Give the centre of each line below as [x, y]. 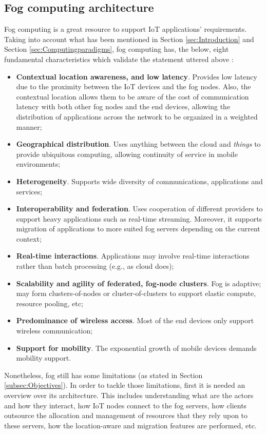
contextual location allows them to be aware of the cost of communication [132, 96]
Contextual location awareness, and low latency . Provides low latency [137, 76]
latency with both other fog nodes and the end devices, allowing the [123, 106]
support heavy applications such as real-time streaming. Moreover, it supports [139, 218]
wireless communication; [54, 331]
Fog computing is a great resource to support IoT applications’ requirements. [126, 29]
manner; [29, 126]
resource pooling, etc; [50, 303]
